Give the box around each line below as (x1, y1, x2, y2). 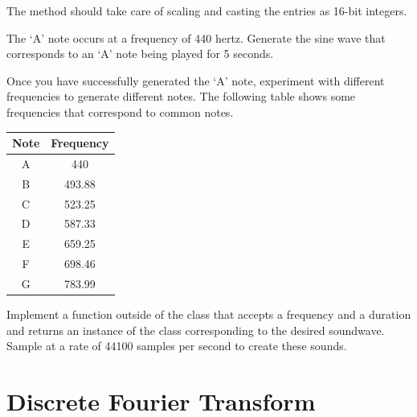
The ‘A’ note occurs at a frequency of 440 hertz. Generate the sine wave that (6, 29, 386, 46)
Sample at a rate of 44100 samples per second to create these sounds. (6, 337, 347, 354)
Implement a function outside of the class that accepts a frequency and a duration (6, 306, 411, 323)
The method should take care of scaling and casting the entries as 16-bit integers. (6, 2, 407, 19)
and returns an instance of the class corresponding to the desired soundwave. (6, 321, 385, 338)
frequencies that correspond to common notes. (6, 103, 234, 120)
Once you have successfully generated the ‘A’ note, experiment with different (6, 72, 385, 89)
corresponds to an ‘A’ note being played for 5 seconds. (6, 45, 274, 62)
